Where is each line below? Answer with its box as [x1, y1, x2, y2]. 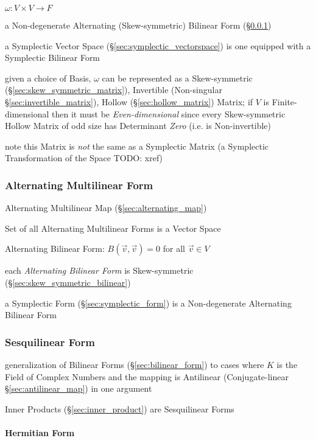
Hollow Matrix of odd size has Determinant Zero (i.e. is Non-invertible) [5, 119, 272, 132]
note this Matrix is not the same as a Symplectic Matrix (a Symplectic [5, 139, 269, 152]
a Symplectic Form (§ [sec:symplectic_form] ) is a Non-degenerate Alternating [5, 296, 292, 309]
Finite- [272, 95, 297, 108]
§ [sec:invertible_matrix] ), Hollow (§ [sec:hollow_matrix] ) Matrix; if [5, 95, 253, 108]
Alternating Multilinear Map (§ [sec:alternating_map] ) [5, 201, 207, 214]
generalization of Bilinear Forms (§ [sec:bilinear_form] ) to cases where [5, 358, 264, 370]
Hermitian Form [5, 426, 75, 439]
